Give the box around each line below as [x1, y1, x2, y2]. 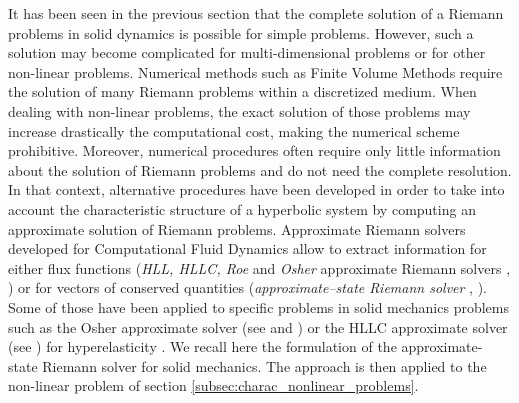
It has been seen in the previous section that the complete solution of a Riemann [8, 3, 504, 23]
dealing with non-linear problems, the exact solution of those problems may [8, 100, 471, 121]
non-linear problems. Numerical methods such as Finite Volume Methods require [8, 61, 503, 82]
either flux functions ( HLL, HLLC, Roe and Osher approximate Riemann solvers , [8, 257, 511, 278]
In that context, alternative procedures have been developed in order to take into [8, 179, 505, 200]
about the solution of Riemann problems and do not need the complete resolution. [8, 159, 512, 180]
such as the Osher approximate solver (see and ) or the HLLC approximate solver [8, 316, 508, 337]
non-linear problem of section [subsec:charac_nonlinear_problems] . [8, 375, 419, 396]
